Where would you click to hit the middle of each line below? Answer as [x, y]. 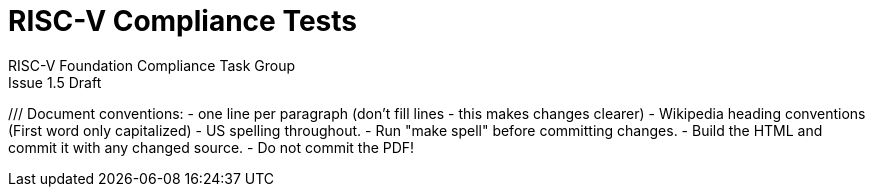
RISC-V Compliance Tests [183, 21]
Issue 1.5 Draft [55, 82]
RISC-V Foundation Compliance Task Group [152, 65]
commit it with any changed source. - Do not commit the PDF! [211, 147]
